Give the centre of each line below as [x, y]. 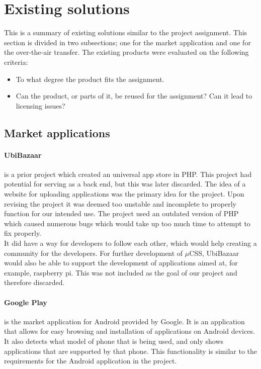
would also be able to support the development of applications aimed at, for [121, 263]
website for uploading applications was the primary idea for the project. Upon [124, 194]
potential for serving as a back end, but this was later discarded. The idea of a [125, 184]
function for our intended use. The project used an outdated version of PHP [121, 213]
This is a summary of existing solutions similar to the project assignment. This [126, 32]
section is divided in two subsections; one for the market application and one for [127, 42]
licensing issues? [40, 105]
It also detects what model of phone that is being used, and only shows [114, 341]
